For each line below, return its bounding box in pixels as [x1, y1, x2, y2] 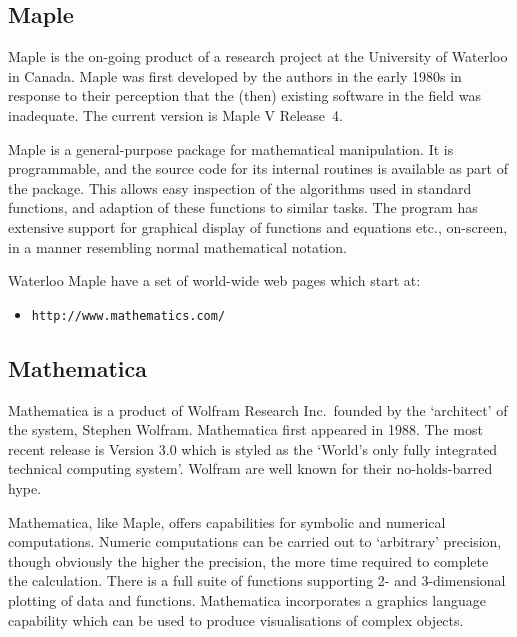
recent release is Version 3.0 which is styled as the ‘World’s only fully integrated [8, 438, 498, 459]
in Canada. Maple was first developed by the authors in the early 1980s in [8, 65, 462, 86]
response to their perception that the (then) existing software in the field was [8, 85, 482, 106]
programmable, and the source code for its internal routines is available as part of [8, 158, 508, 179]
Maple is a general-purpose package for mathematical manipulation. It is [8, 138, 454, 159]
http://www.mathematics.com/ [31, 308, 226, 323]
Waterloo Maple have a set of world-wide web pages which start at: [8, 270, 421, 291]
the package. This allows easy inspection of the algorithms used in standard [8, 177, 472, 198]
